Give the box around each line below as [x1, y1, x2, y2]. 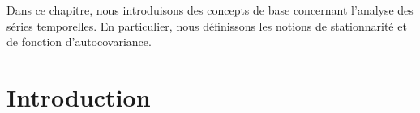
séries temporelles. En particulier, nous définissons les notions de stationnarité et [6, 17, 407, 34]
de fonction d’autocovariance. [6, 33, 152, 50]
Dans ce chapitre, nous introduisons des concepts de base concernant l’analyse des [6, 2, 414, 18]
